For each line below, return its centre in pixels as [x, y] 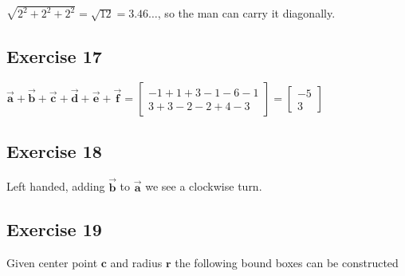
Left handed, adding [56, 186]
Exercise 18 [54, 151]
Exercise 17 [54, 56]
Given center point [52, 263]
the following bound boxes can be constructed [287, 263]
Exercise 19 [54, 229]
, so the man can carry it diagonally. [246, 13]
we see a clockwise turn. [204, 186]
